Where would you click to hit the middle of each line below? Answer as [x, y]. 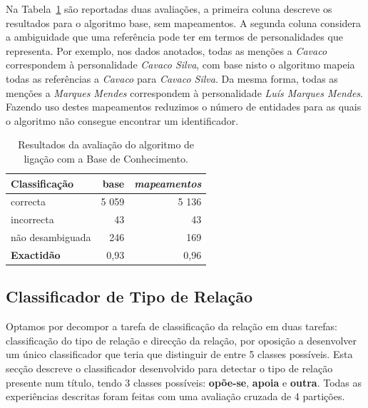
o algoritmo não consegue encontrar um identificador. [122, 120]
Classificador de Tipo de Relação [129, 296]
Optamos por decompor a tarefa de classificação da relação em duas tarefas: [172, 326]
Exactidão [36, 254]
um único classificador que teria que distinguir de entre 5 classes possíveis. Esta [179, 354]
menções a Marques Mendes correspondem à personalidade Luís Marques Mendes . [184, 92]
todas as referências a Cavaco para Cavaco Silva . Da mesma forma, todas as [172, 78]
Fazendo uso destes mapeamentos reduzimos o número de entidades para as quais [184, 107]
